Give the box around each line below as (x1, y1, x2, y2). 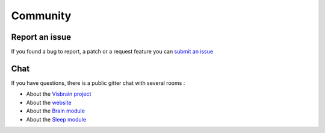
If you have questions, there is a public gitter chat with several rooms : (11, 79, 185, 87)
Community (11, 9, 72, 22)
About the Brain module (26, 107, 85, 114)
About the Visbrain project (26, 90, 91, 97)
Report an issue (11, 32, 72, 42)
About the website (26, 99, 72, 106)
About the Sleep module (26, 116, 87, 123)
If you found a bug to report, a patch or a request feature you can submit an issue (11, 48, 214, 55)
